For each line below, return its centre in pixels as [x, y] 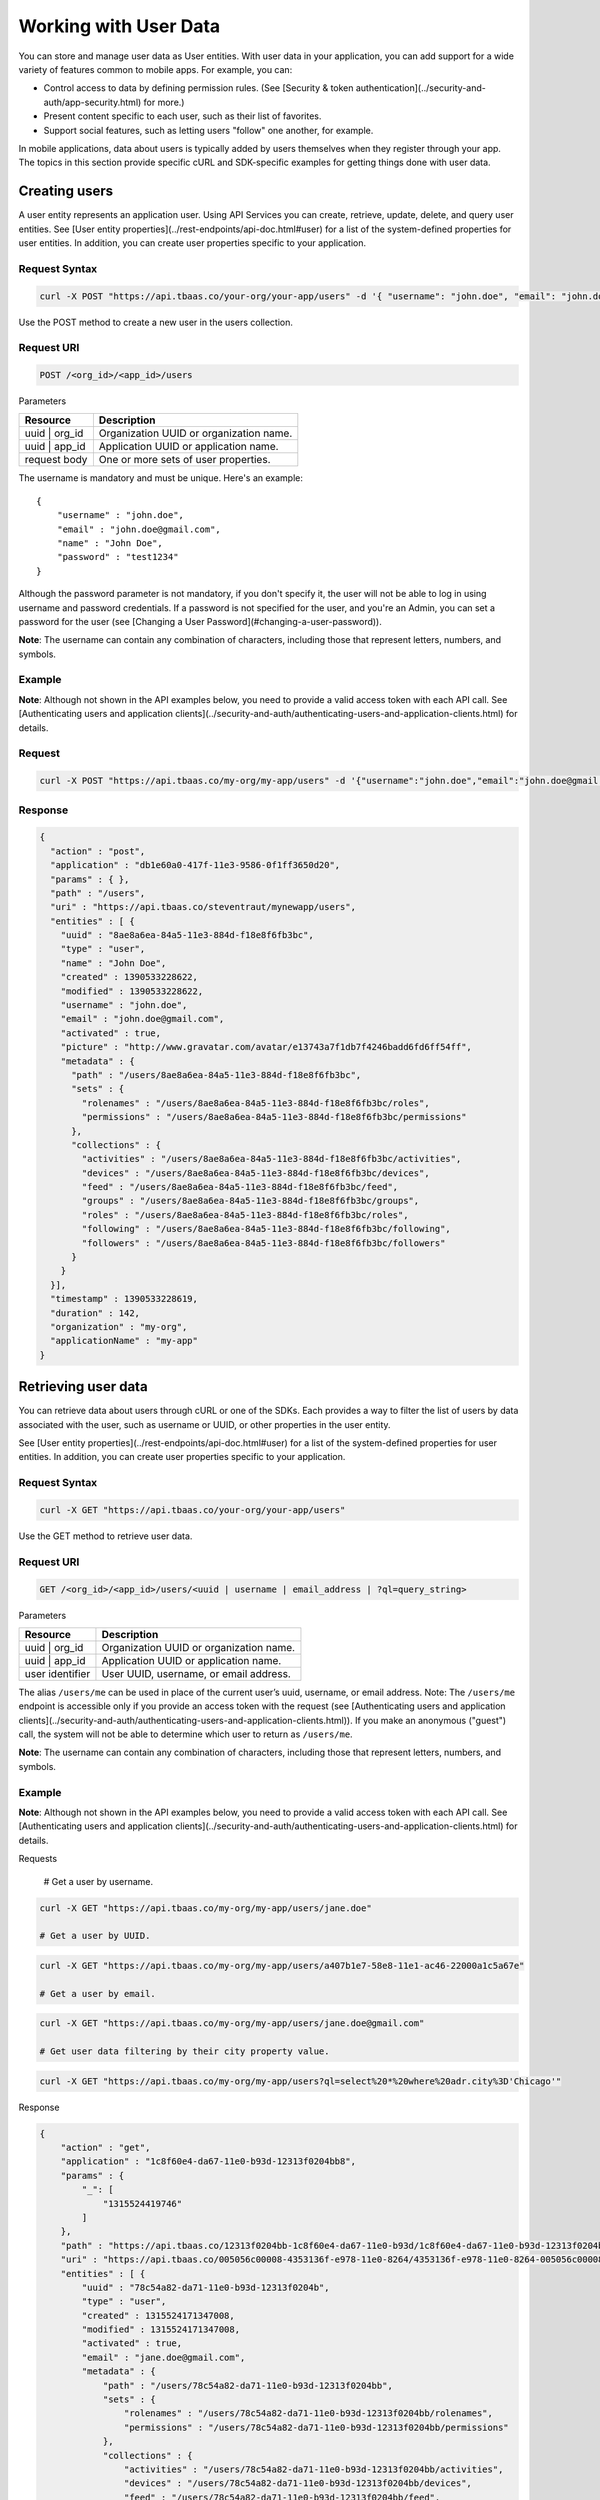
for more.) [164, 102]
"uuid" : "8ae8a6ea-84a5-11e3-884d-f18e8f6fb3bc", [187, 935]
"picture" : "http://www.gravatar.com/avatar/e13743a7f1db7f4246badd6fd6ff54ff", [266, 1047]
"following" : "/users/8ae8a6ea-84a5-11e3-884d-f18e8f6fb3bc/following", [266, 1229]
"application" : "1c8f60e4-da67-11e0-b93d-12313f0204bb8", [208, 2161]
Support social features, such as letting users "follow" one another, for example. [208, 130]
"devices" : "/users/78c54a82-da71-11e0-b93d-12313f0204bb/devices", [297, 2483]
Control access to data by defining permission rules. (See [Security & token [198, 88]
